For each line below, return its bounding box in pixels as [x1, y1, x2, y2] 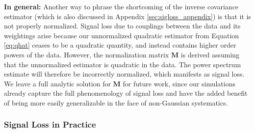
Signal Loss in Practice [4, 118, 96, 131]
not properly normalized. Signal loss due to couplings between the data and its [4, 21, 241, 31]
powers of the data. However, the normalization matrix [4, 49, 169, 59]
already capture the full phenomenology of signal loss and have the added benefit [4, 88, 248, 98]
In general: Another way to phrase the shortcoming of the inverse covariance [4, 1, 239, 11]
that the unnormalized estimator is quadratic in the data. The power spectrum [4, 59, 241, 69]
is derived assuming [180, 49, 240, 59]
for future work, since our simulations [123, 78, 235, 88]
